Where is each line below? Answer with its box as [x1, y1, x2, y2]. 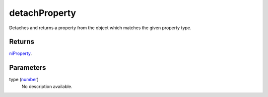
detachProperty [9, 7, 76, 18]
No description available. [21, 83, 73, 89]
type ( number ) [9, 77, 39, 83]
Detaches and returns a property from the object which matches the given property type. [9, 25, 192, 31]
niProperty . [9, 50, 32, 56]
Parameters [9, 63, 46, 72]
